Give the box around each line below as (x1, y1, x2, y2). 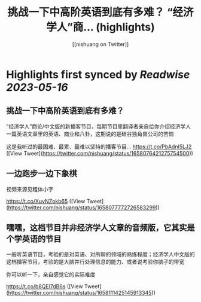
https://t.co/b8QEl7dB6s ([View (6, 283, 83, 290)
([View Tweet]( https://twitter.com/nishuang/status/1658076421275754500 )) (6, 150, 193, 157)
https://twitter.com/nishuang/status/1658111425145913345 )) (8, 289, 156, 297)
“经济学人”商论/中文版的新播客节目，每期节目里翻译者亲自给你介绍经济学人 (6, 123, 191, 130)
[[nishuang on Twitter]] (72, 40, 129, 48)
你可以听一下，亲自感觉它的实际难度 (6, 271, 96, 278)
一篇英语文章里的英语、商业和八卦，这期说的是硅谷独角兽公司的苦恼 (6, 130, 174, 138)
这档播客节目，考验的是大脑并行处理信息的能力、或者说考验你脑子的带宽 (6, 258, 184, 266)
